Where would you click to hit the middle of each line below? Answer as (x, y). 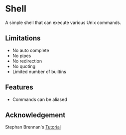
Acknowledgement (35, 115)
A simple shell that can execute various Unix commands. (63, 22)
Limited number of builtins (39, 71)
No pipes (22, 55)
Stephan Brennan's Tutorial (33, 127)
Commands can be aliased (40, 99)
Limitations (23, 38)
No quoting (24, 66)
